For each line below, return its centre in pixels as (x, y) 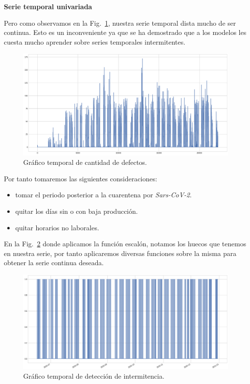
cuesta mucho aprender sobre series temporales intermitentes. (95, 41)
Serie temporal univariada (48, 6)
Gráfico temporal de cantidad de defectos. (85, 162)
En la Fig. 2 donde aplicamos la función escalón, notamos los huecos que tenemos (125, 244)
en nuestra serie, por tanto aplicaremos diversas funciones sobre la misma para (120, 253)
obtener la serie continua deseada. (54, 263)
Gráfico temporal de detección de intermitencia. (94, 376)
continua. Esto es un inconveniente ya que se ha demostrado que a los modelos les (125, 32)
